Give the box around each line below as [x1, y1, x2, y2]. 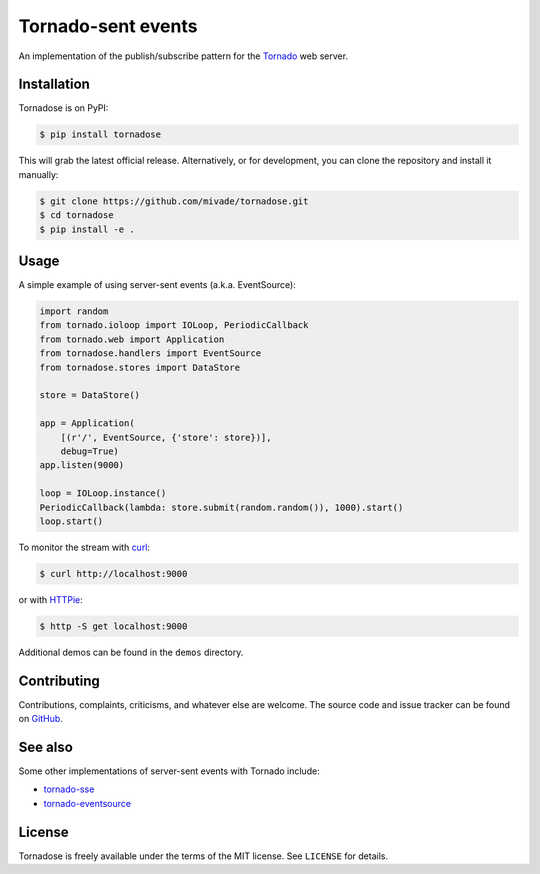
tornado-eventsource [43, 797, 132, 809]
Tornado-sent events [18, 15, 198, 37]
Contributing [18, 672, 100, 689]
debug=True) [60, 445, 120, 457]
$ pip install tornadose [39, 129, 162, 140]
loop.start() [39, 515, 104, 527]
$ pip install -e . [39, 223, 135, 235]
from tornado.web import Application [39, 333, 225, 345]
